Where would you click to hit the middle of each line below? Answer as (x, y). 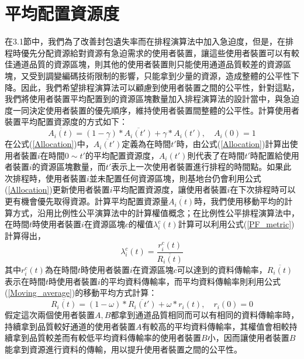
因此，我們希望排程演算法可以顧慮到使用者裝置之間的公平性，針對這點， (160, 87)
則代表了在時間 (216, 155)
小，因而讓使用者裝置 (248, 338)
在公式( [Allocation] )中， (49, 144)
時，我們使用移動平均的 (239, 201)
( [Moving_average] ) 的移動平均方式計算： (81, 293)
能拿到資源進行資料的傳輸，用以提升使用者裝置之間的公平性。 (123, 349)
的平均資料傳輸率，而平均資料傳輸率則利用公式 (190, 281)
